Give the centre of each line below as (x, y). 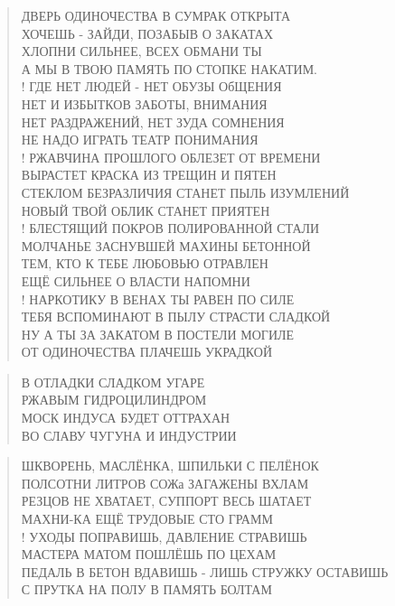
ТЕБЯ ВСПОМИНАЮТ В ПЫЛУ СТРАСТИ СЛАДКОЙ (176, 317)
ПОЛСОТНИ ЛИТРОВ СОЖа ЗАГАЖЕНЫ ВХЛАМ (165, 483)
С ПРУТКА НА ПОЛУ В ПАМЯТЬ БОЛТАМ (146, 589)
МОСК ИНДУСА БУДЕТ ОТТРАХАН (126, 418)
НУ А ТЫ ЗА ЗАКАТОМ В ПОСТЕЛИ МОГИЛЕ (158, 334)
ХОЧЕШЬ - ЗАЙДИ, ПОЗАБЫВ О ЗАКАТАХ (147, 33)
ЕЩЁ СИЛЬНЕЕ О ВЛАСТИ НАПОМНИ (136, 280)
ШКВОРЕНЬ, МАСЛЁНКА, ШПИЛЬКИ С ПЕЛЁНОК (170, 466)
